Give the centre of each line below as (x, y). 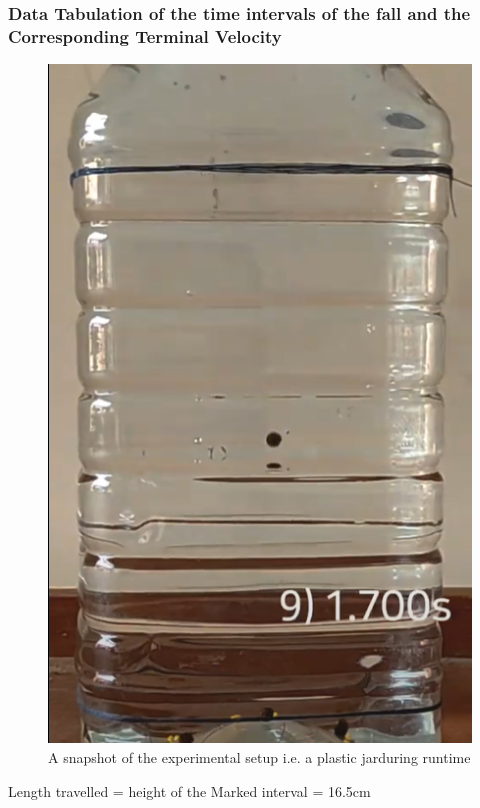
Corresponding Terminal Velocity (145, 35)
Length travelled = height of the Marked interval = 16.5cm (189, 790)
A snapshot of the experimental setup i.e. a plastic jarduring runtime (259, 756)
